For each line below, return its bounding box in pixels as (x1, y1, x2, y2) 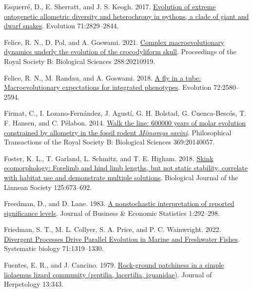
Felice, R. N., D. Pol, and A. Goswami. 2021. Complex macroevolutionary (4, 37, 225, 47)
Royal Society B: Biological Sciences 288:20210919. (4, 56, 156, 66)
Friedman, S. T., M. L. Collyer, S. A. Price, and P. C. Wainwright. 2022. (4, 224, 221, 234)
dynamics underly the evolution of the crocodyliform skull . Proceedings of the (4, 46, 236, 57)
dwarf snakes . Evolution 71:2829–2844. (4, 21, 119, 31)
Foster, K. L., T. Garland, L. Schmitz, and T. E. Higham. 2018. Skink (4, 153, 214, 163)
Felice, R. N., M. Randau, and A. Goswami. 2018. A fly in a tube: (4, 72, 201, 83)
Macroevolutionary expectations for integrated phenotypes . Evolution (4, 82, 212, 92)
